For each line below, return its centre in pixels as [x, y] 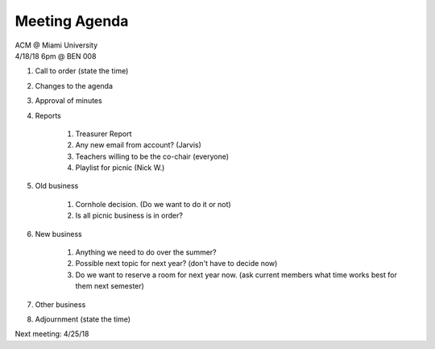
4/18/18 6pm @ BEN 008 [56, 56]
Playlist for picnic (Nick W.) [120, 168]
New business [58, 234]
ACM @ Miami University [56, 45]
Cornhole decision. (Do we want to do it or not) [153, 204]
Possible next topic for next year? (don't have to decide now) [176, 264]
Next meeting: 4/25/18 [52, 334]
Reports [48, 115]
